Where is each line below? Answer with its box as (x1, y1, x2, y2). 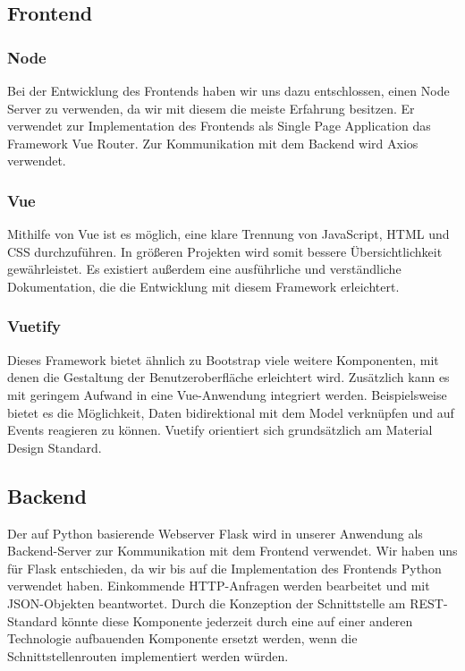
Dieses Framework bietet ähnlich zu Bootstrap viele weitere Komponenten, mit (7, 350, 439, 369)
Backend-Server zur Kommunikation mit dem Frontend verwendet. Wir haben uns (7, 541, 458, 560)
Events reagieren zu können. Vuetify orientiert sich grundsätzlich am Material (7, 420, 433, 439)
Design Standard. (7, 437, 102, 456)
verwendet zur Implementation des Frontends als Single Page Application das (7, 116, 431, 135)
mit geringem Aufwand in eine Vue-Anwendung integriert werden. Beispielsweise (7, 385, 447, 403)
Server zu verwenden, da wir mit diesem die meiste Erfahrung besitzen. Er (7, 98, 415, 117)
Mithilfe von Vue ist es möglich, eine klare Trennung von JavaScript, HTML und (7, 225, 450, 243)
